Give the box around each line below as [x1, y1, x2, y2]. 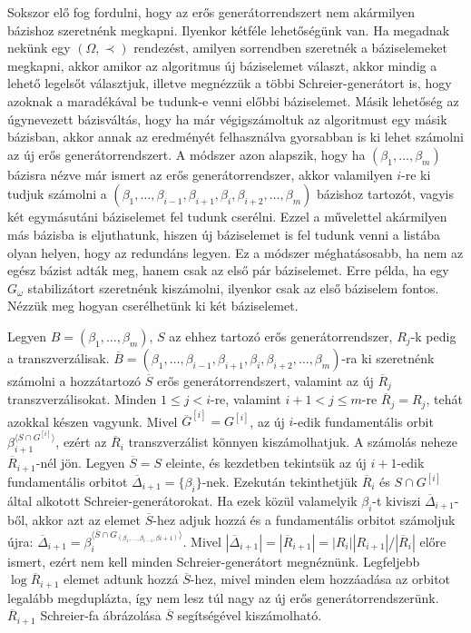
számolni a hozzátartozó [7, 371, 142, 390]
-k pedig [410, 326, 456, 345]
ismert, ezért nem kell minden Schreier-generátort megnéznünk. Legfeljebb [7, 551, 420, 570]
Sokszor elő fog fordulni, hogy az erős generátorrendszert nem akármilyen [7, 3, 415, 21]
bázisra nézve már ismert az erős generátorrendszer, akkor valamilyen [7, 164, 393, 183]
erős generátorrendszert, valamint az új [157, 371, 374, 390]
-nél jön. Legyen [35, 453, 125, 472]
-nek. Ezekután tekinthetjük [201, 472, 358, 490]
